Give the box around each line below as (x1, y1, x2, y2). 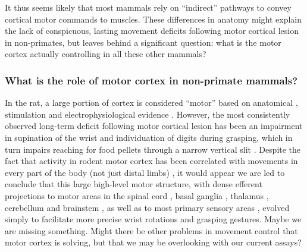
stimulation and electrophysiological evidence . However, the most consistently (5, 108, 290, 120)
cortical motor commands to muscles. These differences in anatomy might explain (5, 12, 302, 25)
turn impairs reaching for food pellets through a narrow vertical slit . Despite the (5, 143, 301, 155)
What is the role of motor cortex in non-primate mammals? (5, 73, 298, 87)
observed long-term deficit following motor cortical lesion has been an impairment (5, 119, 303, 132)
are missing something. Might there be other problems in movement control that (5, 224, 298, 237)
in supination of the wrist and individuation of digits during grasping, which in (5, 131, 293, 143)
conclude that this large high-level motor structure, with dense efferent (5, 178, 262, 190)
